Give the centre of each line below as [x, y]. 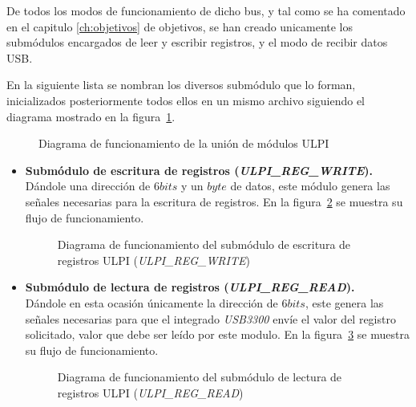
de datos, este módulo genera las [310, 186]
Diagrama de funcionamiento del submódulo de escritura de [204, 244]
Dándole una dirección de [88, 186]
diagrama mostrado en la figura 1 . [91, 116]
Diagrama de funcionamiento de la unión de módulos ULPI [184, 143]
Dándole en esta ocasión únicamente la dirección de [151, 302]
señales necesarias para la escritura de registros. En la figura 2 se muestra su [214, 201]
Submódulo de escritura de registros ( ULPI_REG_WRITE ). [199, 170]
